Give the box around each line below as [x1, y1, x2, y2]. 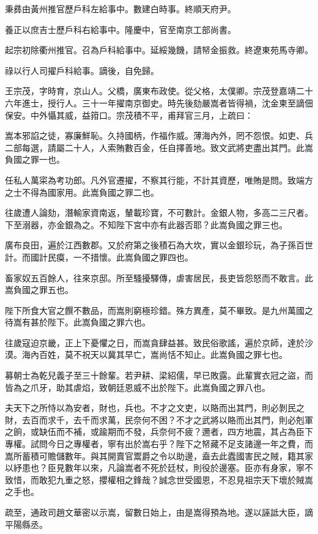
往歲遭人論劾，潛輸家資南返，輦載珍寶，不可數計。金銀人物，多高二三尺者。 [5, 206, 313, 219]
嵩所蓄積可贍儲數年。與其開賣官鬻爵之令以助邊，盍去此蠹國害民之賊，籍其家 [5, 449, 313, 462]
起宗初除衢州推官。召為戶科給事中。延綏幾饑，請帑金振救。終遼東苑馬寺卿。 [5, 43, 313, 56]
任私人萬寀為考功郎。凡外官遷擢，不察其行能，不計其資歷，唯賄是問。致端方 [5, 173, 313, 186]
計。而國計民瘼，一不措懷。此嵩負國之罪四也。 [5, 250, 193, 263]
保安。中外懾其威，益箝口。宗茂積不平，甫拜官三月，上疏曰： [5, 108, 253, 121]
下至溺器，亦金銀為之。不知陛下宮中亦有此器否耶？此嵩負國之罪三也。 [5, 218, 287, 231]
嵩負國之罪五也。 [5, 283, 73, 296]
